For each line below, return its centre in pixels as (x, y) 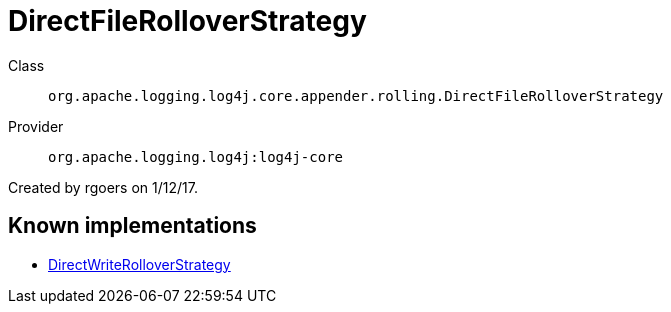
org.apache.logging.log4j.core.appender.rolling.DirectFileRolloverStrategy (356, 95)
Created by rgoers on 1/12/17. (103, 187)
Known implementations (132, 226)
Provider (36, 126)
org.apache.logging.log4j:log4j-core (196, 156)
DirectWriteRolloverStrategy (139, 264)
